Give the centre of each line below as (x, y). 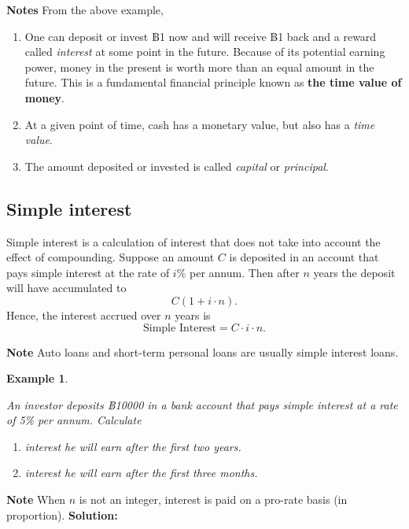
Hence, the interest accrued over (84, 314)
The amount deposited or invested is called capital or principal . (177, 166)
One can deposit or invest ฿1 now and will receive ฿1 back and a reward (201, 36)
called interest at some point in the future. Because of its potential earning (205, 52)
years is (193, 314)
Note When (36, 499)
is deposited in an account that (304, 257)
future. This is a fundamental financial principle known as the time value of (213, 82)
